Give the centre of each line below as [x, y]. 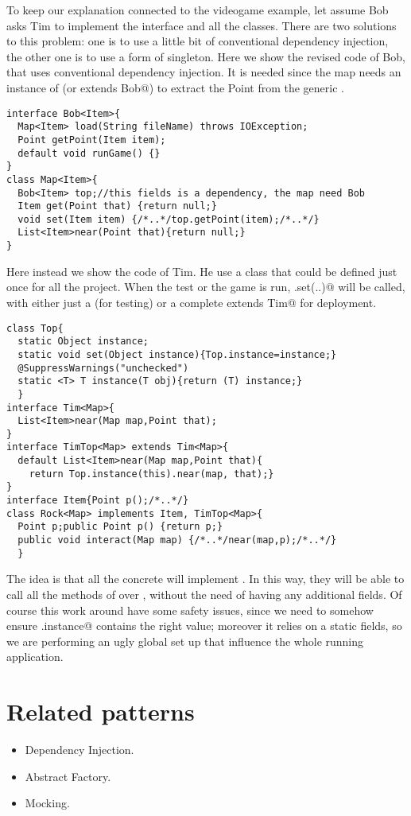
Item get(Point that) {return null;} [117, 206]
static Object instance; [83, 342]
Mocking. [47, 803]
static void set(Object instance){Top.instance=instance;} [177, 354]
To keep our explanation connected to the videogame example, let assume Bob [198, 10]
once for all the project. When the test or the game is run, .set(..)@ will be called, [206, 287]
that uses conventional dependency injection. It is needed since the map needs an [204, 72]
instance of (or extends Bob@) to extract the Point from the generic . [175, 87]
